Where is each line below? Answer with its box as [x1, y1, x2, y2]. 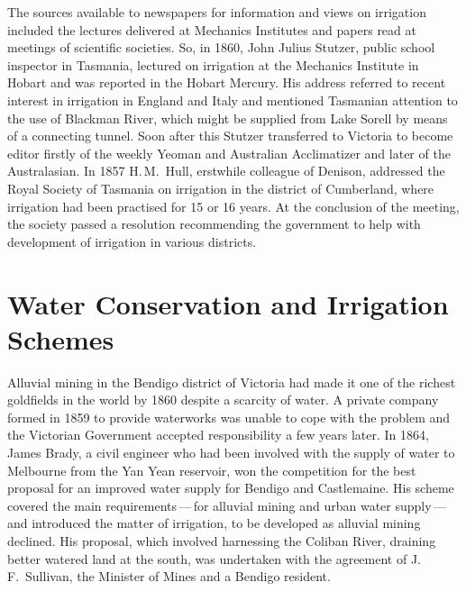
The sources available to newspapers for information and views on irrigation [7, 3, 426, 21]
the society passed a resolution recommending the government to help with [7, 214, 421, 233]
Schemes [7, 320, 114, 357]
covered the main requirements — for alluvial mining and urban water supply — [7, 496, 446, 514]
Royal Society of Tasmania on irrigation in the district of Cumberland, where [7, 178, 434, 197]
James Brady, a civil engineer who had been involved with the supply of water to [7, 443, 455, 461]
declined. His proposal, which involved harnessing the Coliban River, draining [7, 531, 436, 550]
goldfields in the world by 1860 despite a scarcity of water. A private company [7, 390, 439, 409]
